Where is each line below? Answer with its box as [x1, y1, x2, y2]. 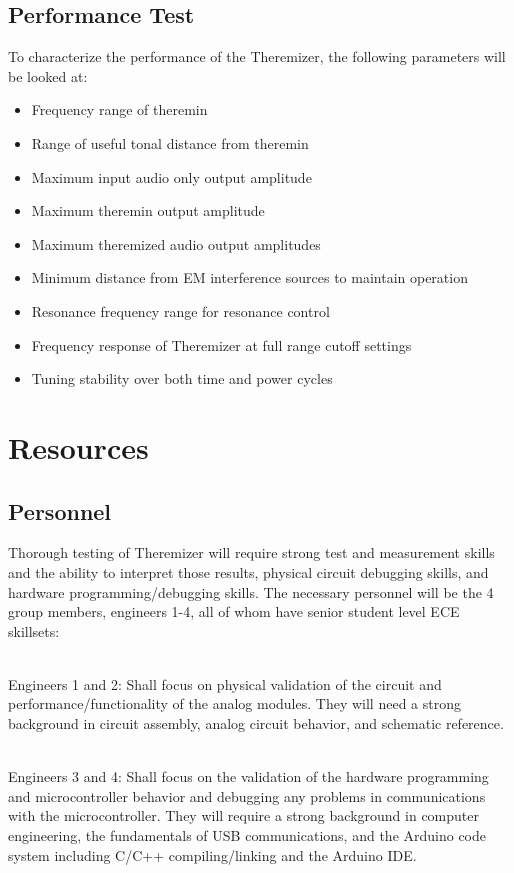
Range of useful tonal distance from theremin [31, 132, 309, 153]
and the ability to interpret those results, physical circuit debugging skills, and [8, 561, 489, 582]
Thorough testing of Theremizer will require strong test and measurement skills [8, 542, 495, 563]
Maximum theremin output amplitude [31, 200, 265, 221]
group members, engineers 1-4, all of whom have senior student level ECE [8, 601, 460, 622]
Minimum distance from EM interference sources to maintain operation [31, 267, 468, 288]
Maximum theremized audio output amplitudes [31, 233, 321, 254]
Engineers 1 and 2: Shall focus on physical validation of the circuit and [8, 673, 442, 694]
